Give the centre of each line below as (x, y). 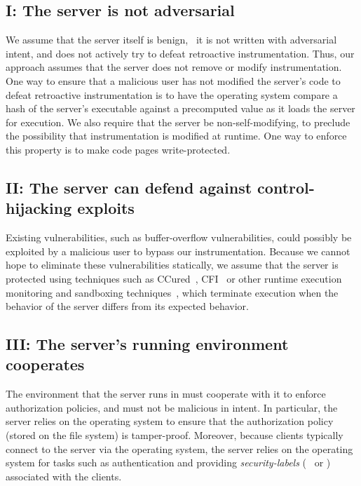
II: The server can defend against (129, 187)
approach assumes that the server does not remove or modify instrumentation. (174, 67)
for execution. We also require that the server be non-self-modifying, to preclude (178, 122)
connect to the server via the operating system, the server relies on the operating (179, 448)
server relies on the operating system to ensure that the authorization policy (170, 421)
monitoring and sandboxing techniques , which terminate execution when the (172, 292)
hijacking (39, 208)
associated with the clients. (64, 476)
